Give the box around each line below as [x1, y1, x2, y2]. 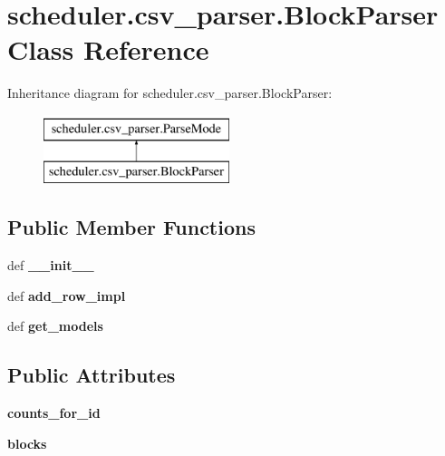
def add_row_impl [7, 286, 126, 305]
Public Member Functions [7, 213, 256, 241]
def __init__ [7, 256, 94, 275]
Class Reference [7, 31, 209, 68]
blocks [7, 433, 47, 452]
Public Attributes [7, 361, 176, 389]
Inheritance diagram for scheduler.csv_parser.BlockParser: [7, 83, 333, 102]
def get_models [7, 316, 103, 335]
